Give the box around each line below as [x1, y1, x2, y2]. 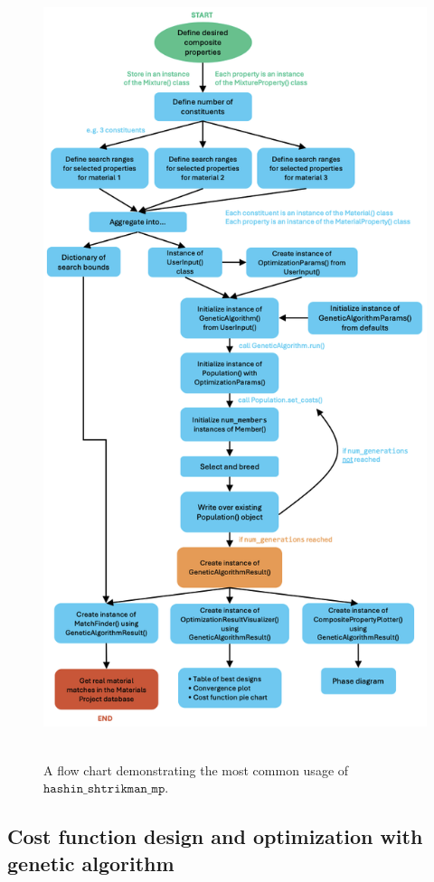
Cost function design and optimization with [7, 822, 423, 850]
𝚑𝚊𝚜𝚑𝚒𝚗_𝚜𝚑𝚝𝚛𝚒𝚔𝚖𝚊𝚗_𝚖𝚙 [43, 783, 165, 796]
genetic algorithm [7, 849, 175, 877]
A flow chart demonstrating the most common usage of [43, 760, 349, 779]
